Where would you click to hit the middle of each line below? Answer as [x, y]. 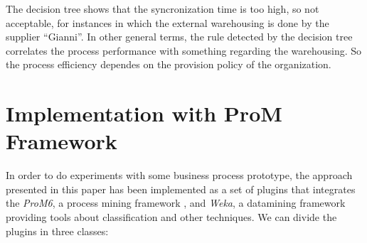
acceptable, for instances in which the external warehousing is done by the [167, 22]
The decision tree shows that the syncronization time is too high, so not [163, 9]
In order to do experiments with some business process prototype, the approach [179, 175]
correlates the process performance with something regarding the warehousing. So [184, 50]
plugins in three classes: [57, 231]
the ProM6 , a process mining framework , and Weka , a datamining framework [176, 203]
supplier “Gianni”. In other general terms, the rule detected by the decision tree [179, 37]
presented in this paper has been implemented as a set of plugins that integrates [181, 189]
